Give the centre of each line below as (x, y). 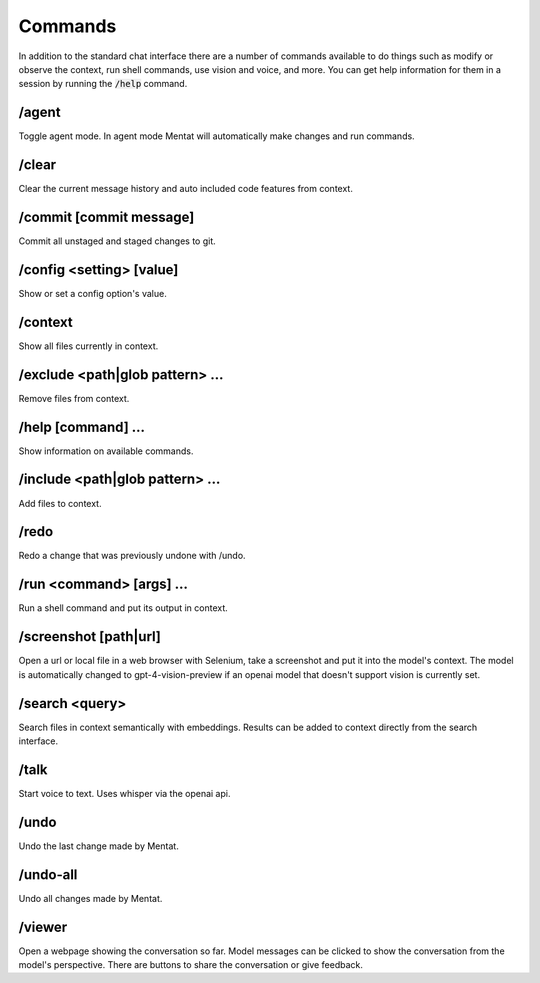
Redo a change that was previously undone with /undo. (132, 556)
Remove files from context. (74, 398)
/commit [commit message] (106, 216)
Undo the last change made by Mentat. (98, 846)
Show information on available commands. (106, 451)
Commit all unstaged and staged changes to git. (117, 241)
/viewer (43, 926)
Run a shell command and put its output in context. (123, 608)
